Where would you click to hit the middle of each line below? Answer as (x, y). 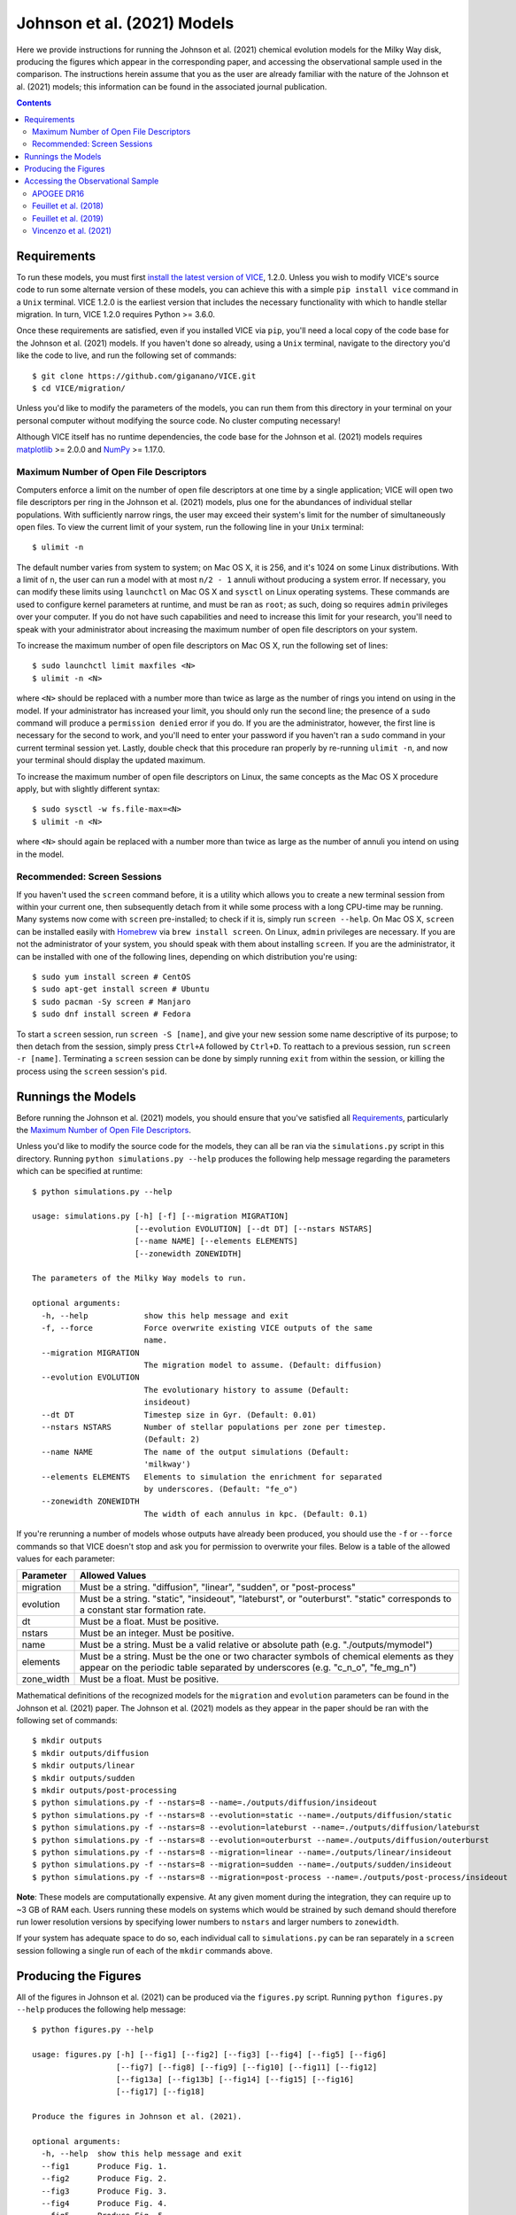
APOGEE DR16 (58, 193)
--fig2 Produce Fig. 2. (104, 2179)
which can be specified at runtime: (80, 1171)
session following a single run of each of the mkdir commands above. (145, 1950)
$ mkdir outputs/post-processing (104, 1791)
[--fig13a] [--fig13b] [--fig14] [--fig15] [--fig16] (235, 2079)
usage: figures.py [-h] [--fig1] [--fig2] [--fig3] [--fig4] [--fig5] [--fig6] (209, 2055)
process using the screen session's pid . (92, 1071)
